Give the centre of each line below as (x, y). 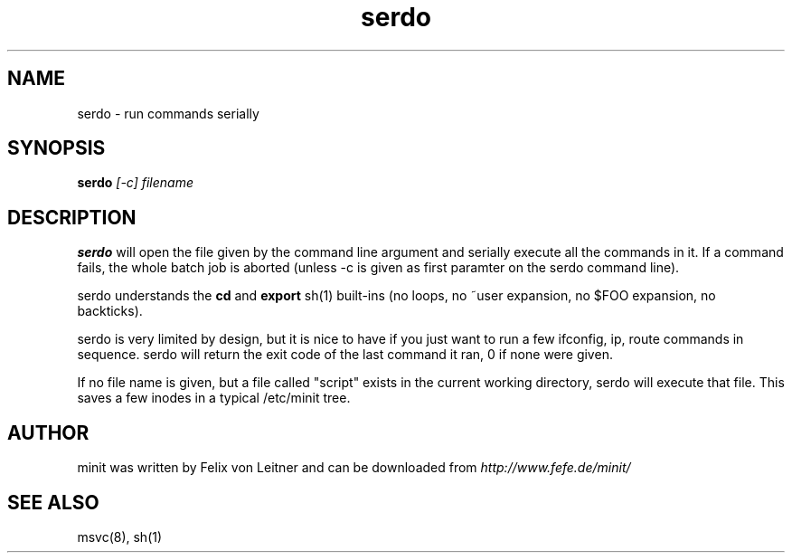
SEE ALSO (53, 502)
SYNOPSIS (57, 148)
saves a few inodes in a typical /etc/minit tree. (214, 398)
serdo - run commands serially (168, 113)
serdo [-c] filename (136, 183)
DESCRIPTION (72, 217)
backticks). (110, 311)
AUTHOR (48, 432)
